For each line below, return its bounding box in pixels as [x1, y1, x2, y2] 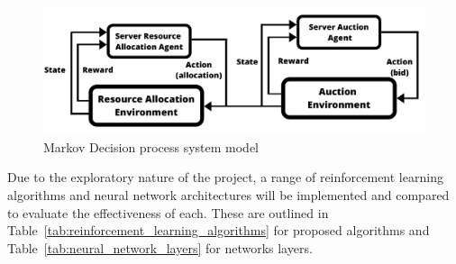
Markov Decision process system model [43, 137, 260, 156]
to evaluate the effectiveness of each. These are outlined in [7, 203, 329, 222]
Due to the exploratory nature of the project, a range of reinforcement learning [7, 168, 443, 187]
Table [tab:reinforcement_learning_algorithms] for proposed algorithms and [7, 221, 430, 240]
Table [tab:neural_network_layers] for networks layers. [7, 238, 313, 257]
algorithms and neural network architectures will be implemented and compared [7, 185, 450, 204]
